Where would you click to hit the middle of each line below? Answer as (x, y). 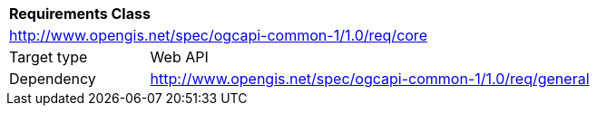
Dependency (53, 79)
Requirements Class (80, 14)
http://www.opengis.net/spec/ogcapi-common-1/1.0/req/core (218, 35)
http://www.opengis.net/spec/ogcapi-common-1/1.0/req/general (370, 79)
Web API (179, 57)
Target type (49, 57)
